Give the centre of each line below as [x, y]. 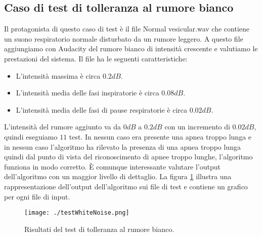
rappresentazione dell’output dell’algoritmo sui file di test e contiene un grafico [126, 186]
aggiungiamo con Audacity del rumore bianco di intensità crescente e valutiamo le [131, 48]
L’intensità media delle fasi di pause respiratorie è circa [101, 109]
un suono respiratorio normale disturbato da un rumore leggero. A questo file [124, 38]
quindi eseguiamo [31, 136]
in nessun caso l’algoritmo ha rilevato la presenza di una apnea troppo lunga [122, 146]
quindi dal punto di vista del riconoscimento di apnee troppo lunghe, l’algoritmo [128, 157]
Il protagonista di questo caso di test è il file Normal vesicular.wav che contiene [127, 29]
